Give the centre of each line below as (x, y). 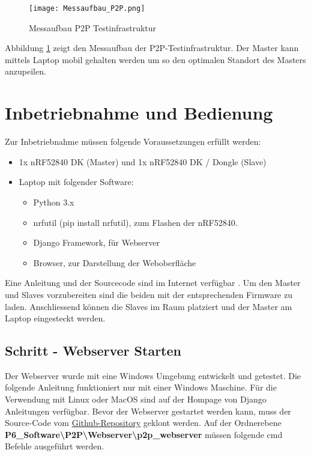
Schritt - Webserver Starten (93, 351)
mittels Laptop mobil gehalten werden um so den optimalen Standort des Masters (155, 59)
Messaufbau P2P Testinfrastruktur (93, 27)
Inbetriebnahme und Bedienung (139, 113)
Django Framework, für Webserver (96, 242)
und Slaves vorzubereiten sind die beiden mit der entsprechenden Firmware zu (149, 294)
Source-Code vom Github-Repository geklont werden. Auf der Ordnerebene (143, 423)
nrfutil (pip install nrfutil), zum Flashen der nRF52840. (135, 222)
